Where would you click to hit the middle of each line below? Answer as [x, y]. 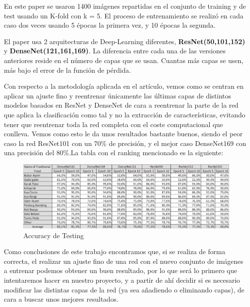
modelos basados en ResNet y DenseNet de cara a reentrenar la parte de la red [121, 105]
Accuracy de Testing [54, 235]
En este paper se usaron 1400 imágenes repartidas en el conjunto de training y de [125, 6]
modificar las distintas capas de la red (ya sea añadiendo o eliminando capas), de [124, 289]
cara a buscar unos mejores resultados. [61, 299]
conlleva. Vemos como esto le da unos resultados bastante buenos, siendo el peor [123, 134]
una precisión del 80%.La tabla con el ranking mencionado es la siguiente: [114, 153]
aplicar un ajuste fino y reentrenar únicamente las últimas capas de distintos [118, 95]
